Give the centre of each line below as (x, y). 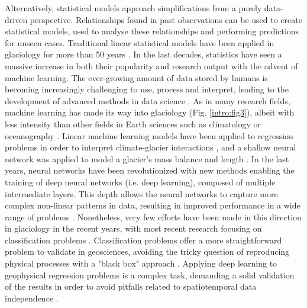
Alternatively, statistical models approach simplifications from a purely (133, 8)
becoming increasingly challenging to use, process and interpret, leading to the (147, 89)
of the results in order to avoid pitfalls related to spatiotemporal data (131, 286)
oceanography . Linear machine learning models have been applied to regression (149, 135)
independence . (32, 298)
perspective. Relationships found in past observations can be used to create (166, 19)
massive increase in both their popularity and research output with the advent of (151, 65)
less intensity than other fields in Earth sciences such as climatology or (133, 123)
